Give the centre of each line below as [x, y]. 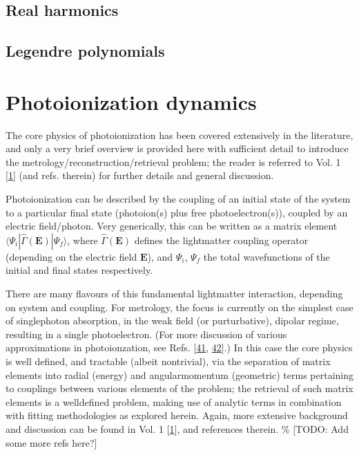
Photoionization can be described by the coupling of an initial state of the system [178, 199]
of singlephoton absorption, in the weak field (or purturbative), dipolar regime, [172, 321]
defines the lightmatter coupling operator [221, 240]
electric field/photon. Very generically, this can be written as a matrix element [172, 226]
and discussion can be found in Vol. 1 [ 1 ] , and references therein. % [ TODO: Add [177, 428]
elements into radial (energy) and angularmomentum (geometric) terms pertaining [179, 374]
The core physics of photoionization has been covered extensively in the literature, [179, 134]
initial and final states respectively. [79, 270]
